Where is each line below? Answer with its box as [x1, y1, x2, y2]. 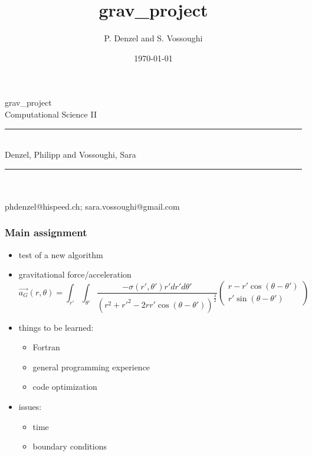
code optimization [32, 380, 97, 393]
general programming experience [32, 360, 150, 373]
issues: [18, 400, 42, 413]
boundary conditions [32, 440, 107, 452]
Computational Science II [5, 108, 97, 120]
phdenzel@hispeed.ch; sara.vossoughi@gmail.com [5, 200, 180, 212]
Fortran [32, 341, 60, 353]
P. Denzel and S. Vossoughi [104, 32, 203, 44]
